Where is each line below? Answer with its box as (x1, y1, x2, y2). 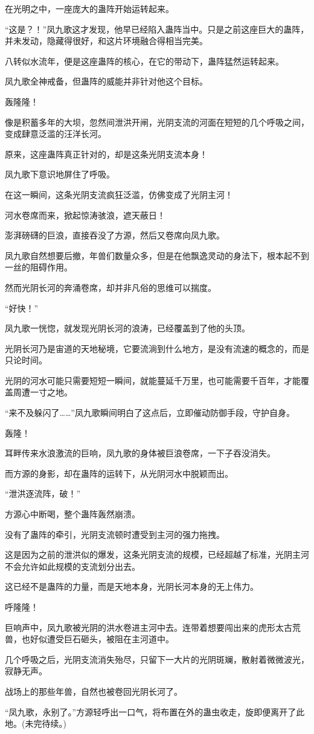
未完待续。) (25, 717, 66, 730)
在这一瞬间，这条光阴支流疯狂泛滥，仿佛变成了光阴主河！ (5, 188, 233, 200)
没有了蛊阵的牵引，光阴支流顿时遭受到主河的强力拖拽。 (5, 528, 225, 540)
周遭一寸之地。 (13, 386, 72, 398)
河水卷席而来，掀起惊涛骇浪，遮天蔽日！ (5, 208, 165, 221)
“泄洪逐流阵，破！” (5, 487, 81, 500)
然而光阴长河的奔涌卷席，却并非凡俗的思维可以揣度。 (5, 281, 216, 293)
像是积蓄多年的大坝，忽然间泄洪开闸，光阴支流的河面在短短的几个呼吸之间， (5, 115, 309, 128)
